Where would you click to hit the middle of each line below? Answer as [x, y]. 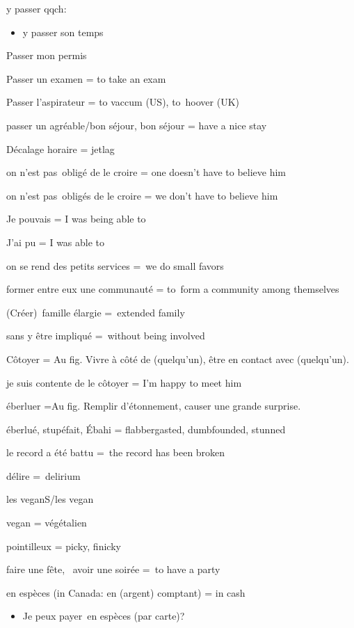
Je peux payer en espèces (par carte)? [104, 616]
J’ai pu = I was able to [56, 242]
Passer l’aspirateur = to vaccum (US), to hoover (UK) [123, 102]
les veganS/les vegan [50, 499]
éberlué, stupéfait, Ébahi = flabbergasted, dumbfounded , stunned [146, 429]
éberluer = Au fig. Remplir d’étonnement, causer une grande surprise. [154, 406]
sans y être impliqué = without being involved [106, 336]
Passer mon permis [47, 55]
